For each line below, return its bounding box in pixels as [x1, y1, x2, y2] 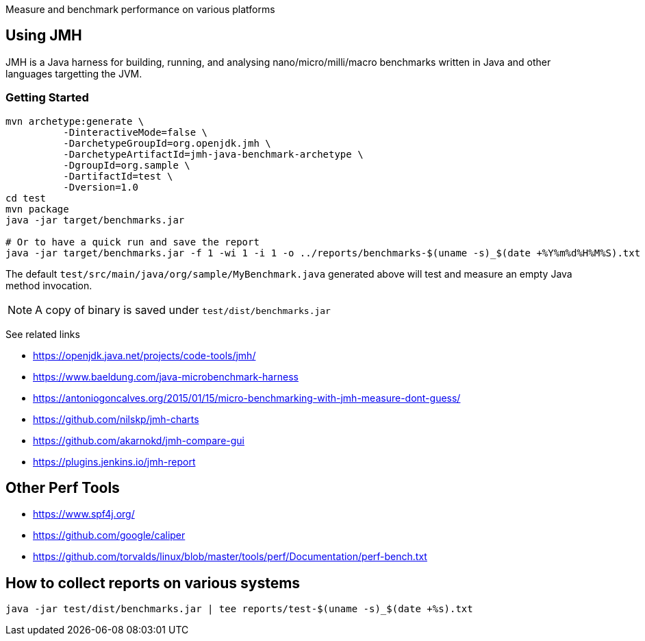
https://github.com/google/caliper [33, 529, 186, 542]
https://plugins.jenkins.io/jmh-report [33, 455, 196, 468]
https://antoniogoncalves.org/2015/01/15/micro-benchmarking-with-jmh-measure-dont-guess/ [33, 391, 461, 404]
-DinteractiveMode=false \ [63, 126, 208, 138]
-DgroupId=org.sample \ [63, 159, 190, 171]
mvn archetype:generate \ [5, 115, 144, 127]
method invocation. [5, 279, 92, 291]
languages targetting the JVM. [5, 67, 142, 80]
